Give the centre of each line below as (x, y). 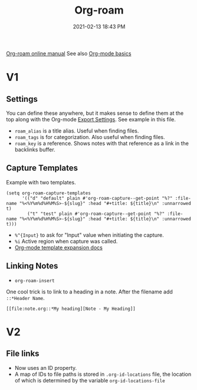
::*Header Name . (26, 298)
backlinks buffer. (35, 149)
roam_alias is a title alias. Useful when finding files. (77, 131)
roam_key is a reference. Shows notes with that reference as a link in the (101, 143)
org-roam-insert (35, 280)
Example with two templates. (41, 182)
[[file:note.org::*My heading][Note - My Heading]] (71, 309)
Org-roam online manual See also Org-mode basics (69, 53)
